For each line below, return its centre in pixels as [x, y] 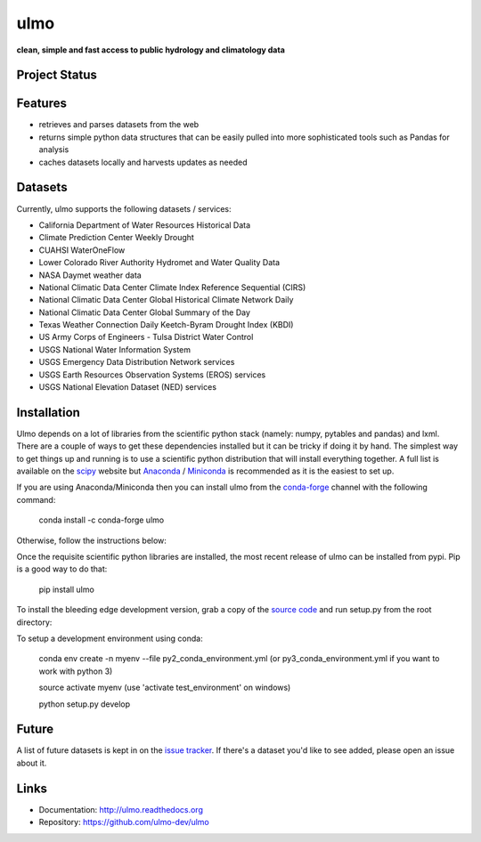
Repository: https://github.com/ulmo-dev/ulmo [124, 822]
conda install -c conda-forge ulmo [102, 520]
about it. [32, 763]
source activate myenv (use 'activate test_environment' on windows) [165, 688]
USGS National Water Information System [115, 349]
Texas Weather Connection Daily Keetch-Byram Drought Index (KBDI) [166, 325]
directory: [34, 622]
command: [36, 499]
